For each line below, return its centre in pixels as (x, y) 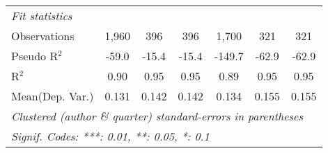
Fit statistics (42, 16)
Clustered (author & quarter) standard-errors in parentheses (157, 116)
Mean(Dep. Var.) (53, 96)
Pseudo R (35, 56)
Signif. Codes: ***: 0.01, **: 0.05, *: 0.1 (110, 136)
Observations (43, 36)
